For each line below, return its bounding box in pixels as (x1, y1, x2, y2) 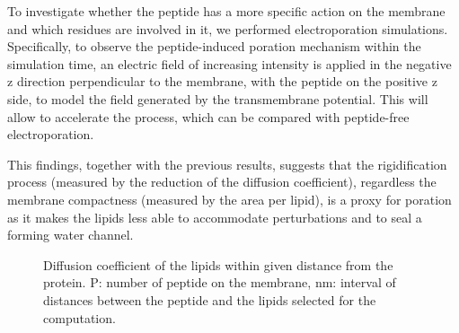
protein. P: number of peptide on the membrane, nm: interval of (43, 273, 396, 292)
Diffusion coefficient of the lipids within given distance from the (43, 255, 393, 274)
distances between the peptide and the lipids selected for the (43, 290, 376, 309)
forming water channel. (7, 225, 134, 244)
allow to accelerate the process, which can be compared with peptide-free (7, 107, 410, 126)
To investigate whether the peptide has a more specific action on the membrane (7, 2, 446, 20)
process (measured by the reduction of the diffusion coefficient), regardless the (7, 172, 437, 191)
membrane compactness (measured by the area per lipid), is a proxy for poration (7, 189, 452, 208)
